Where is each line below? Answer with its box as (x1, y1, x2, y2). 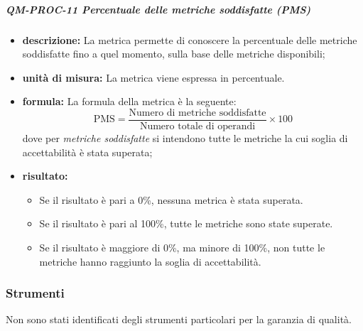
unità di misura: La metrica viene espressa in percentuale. (22, 70, 285, 85)
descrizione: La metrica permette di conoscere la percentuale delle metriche (22, 32, 357, 47)
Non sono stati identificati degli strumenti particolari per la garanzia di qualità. (6, 312, 352, 327)
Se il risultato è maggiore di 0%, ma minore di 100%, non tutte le (39, 239, 325, 254)
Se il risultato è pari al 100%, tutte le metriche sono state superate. (39, 216, 333, 231)
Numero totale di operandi (139, 121, 256, 131)
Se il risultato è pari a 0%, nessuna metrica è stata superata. (39, 192, 303, 207)
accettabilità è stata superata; (22, 144, 153, 159)
